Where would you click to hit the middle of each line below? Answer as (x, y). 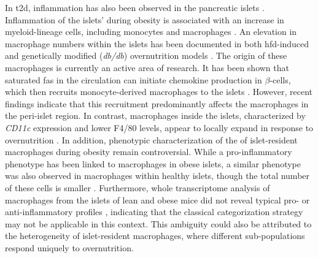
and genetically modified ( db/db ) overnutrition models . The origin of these (146, 55)
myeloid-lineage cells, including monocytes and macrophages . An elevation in (151, 32)
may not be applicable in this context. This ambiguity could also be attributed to (158, 223)
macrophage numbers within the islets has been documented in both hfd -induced (157, 43)
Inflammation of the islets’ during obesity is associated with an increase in (145, 19)
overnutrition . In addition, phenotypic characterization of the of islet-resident (151, 139)
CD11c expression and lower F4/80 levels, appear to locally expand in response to (159, 127)
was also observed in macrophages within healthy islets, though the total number (157, 176)
